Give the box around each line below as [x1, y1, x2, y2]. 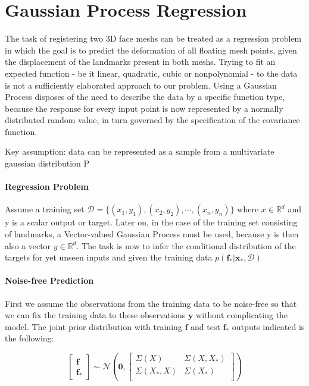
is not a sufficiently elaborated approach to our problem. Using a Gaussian [5, 79, 277, 91]
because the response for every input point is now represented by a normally [5, 102, 283, 114]
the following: [5, 332, 54, 344]
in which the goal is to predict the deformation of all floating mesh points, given [5, 43, 297, 56]
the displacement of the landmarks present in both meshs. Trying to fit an [5, 55, 276, 68]
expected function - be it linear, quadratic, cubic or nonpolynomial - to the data [5, 67, 298, 79]
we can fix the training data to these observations [5, 309, 186, 321]
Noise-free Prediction [5, 274, 94, 287]
